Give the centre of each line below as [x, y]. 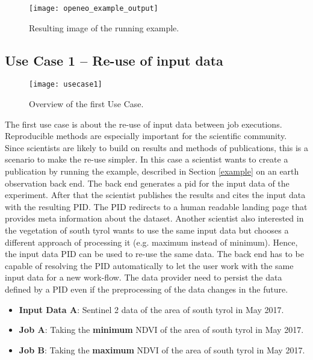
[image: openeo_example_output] [94, 8]
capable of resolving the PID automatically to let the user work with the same [149, 265]
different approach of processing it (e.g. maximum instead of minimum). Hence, [151, 242]
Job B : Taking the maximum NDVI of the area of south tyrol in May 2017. [162, 349]
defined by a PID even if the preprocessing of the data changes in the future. [147, 289]
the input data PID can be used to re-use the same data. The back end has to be [154, 254]
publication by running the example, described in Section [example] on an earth [152, 171]
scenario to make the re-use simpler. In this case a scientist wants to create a [147, 159]
